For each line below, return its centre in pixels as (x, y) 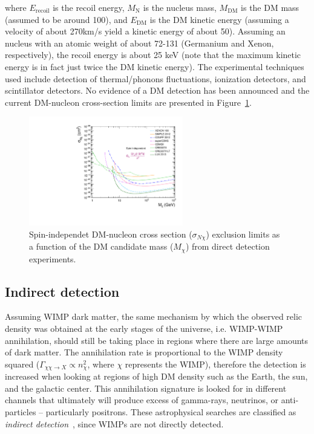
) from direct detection (227, 246)
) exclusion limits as (243, 234)
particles (21, 412)
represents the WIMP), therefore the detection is (215, 364)
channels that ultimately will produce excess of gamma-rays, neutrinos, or (142, 400)
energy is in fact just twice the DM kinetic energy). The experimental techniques (155, 66)
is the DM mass (270, 7)
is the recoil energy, (89, 7)
